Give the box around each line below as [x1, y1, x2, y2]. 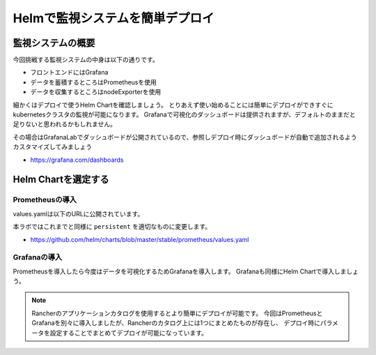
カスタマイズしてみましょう [13, 143, 93, 151]
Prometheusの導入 [13, 195, 77, 205]
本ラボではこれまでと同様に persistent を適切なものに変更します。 [13, 222, 212, 231]
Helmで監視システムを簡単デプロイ [13, 10, 214, 26]
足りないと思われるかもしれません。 [13, 120, 116, 128]
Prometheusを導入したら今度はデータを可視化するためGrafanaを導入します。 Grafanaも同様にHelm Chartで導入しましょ [13, 267, 359, 275]
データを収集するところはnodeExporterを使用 [30, 88, 162, 96]
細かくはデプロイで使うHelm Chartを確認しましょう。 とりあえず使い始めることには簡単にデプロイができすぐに [13, 100, 334, 109]
